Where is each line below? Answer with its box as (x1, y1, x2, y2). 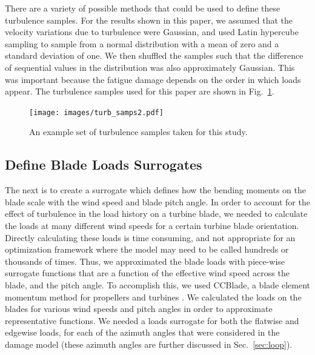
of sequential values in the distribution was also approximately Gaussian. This (5, 61, 295, 73)
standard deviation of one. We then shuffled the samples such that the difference (5, 49, 303, 62)
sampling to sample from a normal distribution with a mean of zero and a (5, 37, 279, 50)
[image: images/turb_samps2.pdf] (29, 108, 164, 117)
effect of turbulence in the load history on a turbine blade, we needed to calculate (5, 207, 308, 220)
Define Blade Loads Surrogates (5, 155, 202, 174)
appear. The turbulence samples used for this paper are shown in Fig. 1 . (5, 85, 274, 98)
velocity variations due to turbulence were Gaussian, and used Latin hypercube (5, 25, 299, 38)
